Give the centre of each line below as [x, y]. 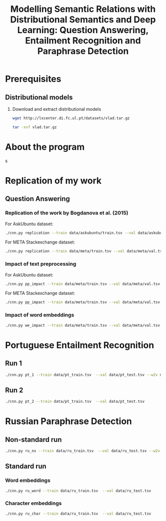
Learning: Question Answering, [83, 30]
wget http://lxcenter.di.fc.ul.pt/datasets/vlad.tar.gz [71, 118]
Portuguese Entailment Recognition [80, 345]
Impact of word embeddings [40, 315]
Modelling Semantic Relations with [83, 9]
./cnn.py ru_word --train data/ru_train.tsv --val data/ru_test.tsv [78, 491]
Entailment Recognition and [83, 41]
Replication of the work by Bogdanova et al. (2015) [67, 213]
